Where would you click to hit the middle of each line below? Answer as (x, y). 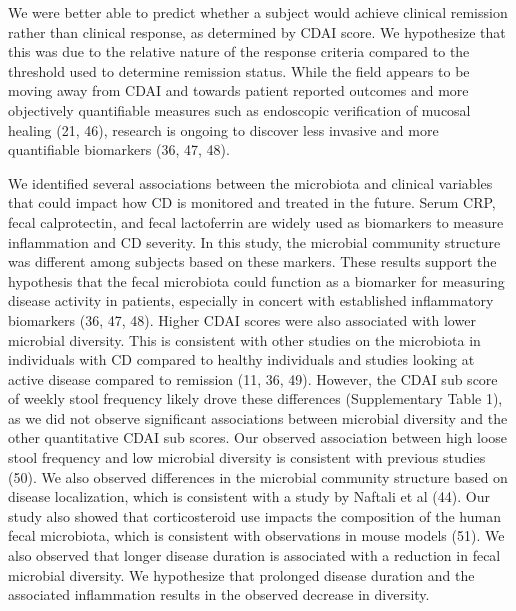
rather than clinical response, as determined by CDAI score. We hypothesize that (257, 31)
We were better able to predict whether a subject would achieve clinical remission (258, 12)
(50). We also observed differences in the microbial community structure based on (258, 476)
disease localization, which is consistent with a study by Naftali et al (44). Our (249, 496)
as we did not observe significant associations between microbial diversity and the (258, 417)
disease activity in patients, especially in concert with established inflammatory (251, 300)
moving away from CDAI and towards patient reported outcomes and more (238, 90)
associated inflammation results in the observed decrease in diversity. (219, 594)
